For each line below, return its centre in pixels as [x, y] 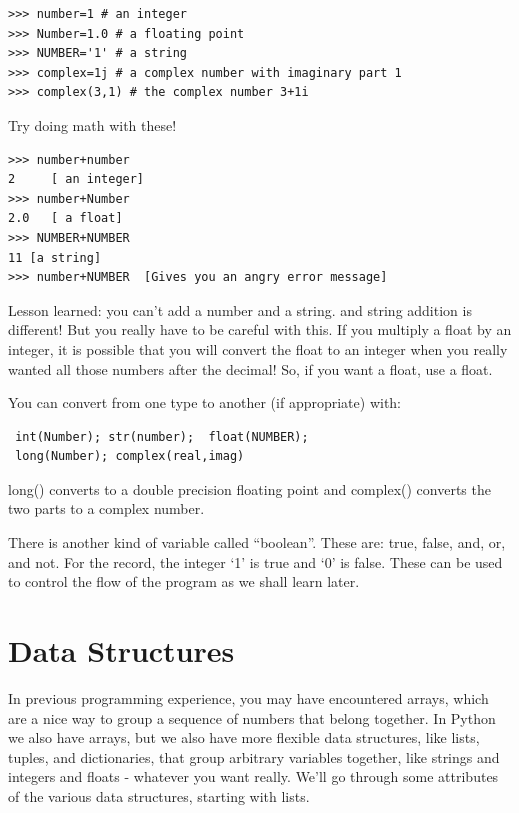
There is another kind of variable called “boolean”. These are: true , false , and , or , [257, 542]
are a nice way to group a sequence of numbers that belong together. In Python [252, 717]
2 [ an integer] [76, 179]
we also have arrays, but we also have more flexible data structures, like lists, [244, 737]
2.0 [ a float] [65, 218]
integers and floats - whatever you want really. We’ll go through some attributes [253, 776]
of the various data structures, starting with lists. [159, 795]
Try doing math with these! [92, 124]
